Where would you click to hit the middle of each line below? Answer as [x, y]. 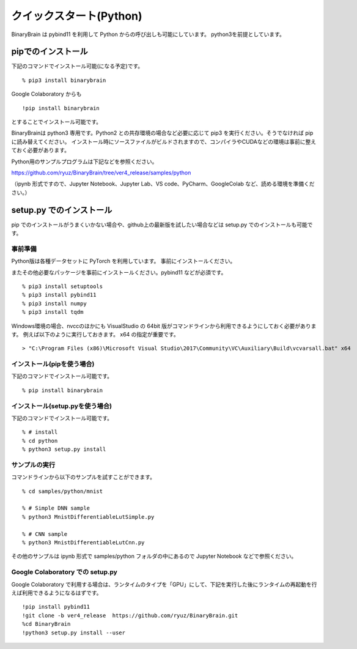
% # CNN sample [45, 534]
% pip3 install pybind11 [59, 295]
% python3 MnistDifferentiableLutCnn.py [83, 543]
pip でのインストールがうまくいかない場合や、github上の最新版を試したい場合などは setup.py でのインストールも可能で [162, 224]
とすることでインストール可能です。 [57, 122]
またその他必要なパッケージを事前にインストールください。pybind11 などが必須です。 [119, 272]
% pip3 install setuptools [63, 286]
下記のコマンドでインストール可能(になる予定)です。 [77, 66]
